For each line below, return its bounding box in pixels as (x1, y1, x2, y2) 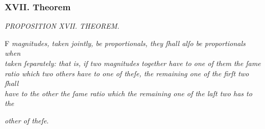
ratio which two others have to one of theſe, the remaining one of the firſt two (5, 68, 249, 78)
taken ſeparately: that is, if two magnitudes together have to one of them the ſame (5, 58, 261, 68)
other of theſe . (5, 115, 49, 125)
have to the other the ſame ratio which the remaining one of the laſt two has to (5, 88, 253, 98)
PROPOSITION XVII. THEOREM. (5, 20, 120, 31)
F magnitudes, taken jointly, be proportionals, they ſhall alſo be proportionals (5, 37, 246, 48)
